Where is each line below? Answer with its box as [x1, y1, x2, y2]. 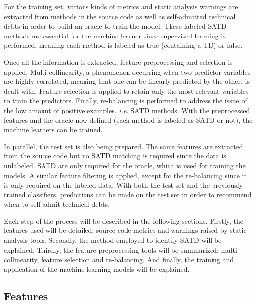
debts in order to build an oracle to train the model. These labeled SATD [4, 21, 227, 31]
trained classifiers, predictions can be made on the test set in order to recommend [4, 189, 252, 199]
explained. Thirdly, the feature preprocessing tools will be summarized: [4, 244, 219, 255]
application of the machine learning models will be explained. [4, 264, 190, 274]
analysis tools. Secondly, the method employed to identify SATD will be [4, 235, 222, 245]
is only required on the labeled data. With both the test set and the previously [4, 180, 243, 190]
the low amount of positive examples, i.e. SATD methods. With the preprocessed [4, 105, 250, 115]
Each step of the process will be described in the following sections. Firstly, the [4, 215, 244, 226]
